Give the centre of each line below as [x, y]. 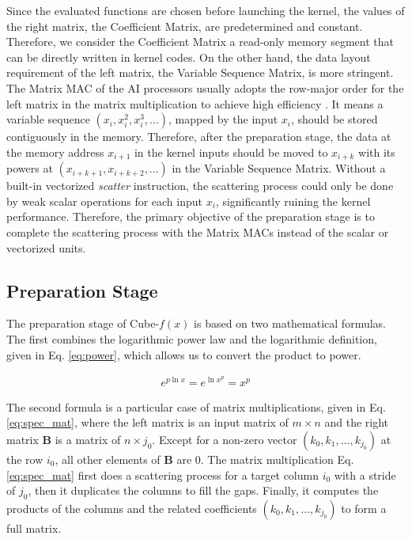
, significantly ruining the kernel [293, 201]
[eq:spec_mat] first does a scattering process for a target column [163, 474]
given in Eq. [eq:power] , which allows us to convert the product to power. [184, 354]
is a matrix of [88, 439]
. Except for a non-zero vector [225, 439]
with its [377, 152]
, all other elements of [108, 459]
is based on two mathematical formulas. [290, 323]
